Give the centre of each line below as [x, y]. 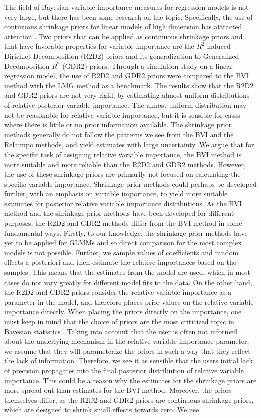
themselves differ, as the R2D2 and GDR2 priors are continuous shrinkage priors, [129, 400]
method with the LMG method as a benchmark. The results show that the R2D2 [129, 85]
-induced [218, 46]
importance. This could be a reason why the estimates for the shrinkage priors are [130, 380]
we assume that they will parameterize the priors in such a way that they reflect [127, 351]
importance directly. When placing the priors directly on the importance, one [123, 311]
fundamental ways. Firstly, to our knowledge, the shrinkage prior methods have [126, 233]
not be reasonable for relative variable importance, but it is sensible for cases [122, 115]
